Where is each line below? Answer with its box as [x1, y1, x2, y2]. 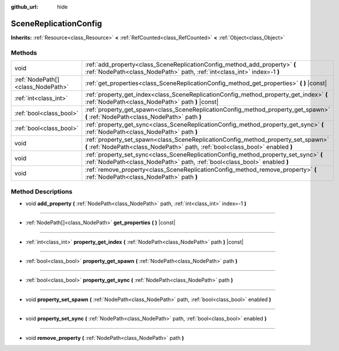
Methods [11, 49, 38, 57]
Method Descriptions [11, 188, 73, 196]
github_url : [11, 4, 38, 10]
